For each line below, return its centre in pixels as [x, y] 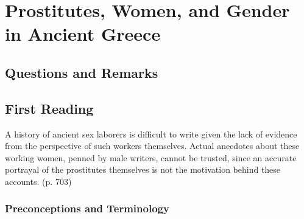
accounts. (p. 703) [38, 181]
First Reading [49, 108]
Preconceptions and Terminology [87, 208]
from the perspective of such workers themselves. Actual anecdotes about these [152, 146]
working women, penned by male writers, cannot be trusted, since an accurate [151, 157]
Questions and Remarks [82, 72]
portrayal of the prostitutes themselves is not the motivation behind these [143, 169]
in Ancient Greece [83, 34]
